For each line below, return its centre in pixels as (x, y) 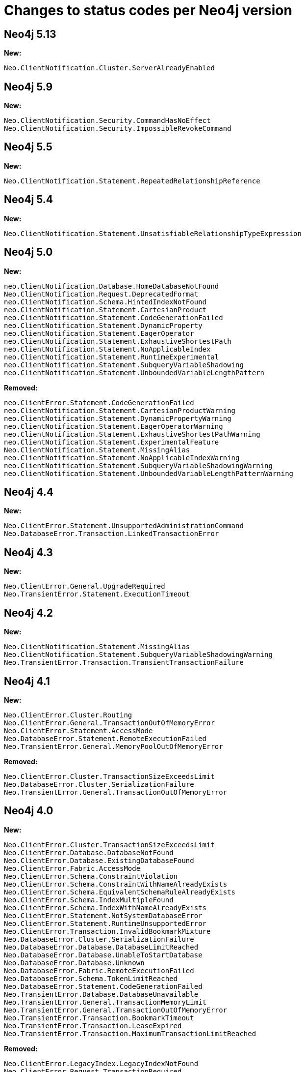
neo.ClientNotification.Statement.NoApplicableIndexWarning (122, 458)
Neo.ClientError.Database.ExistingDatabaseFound (99, 860)
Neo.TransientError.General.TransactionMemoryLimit (105, 1002)
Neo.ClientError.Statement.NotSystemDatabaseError (103, 915)
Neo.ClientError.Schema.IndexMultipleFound (89, 900)
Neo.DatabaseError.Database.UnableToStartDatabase (103, 955)
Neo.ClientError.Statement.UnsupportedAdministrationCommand (124, 526)
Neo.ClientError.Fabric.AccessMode (72, 868)
